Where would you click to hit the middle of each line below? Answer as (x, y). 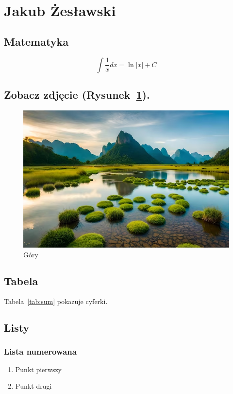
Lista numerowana (40, 351)
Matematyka (36, 41)
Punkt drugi (33, 385)
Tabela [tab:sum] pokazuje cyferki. (56, 301)
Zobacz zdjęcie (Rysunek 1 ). (77, 94)
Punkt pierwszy (39, 369)
